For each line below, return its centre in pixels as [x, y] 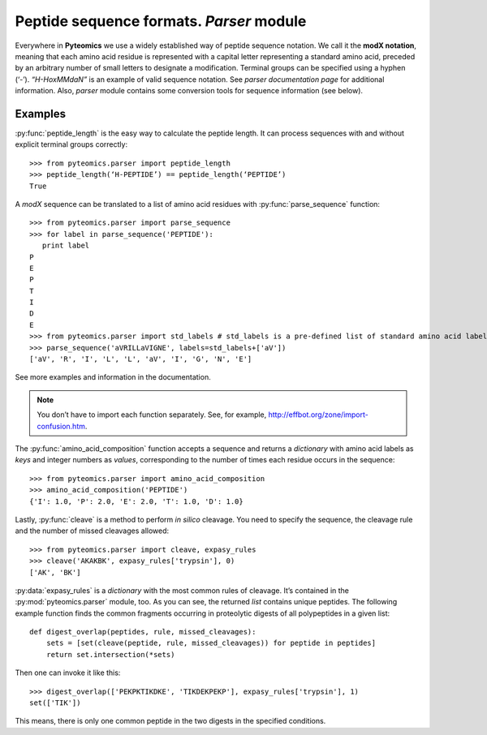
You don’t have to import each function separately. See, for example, [152, 415]
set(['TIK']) [55, 703]
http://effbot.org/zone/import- [318, 415]
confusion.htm [61, 426]
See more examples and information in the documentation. [113, 377]
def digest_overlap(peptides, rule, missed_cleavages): [143, 632]
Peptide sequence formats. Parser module [161, 21]
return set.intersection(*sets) [110, 654]
